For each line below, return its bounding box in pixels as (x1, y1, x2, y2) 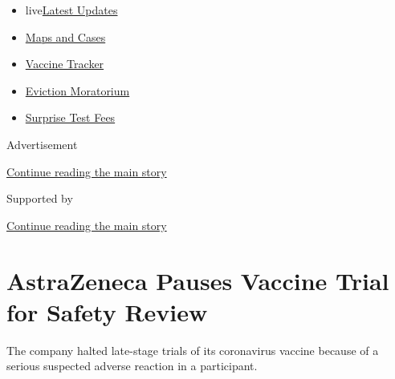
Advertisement (6, 135, 78, 152)
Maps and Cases (25, 28, 106, 45)
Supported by (6, 190, 73, 207)
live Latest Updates (25, 2, 118, 18)
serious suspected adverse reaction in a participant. (6, 357, 258, 374)
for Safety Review (6, 295, 208, 328)
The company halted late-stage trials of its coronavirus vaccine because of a (6, 341, 379, 358)
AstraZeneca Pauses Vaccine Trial (6, 264, 389, 296)
